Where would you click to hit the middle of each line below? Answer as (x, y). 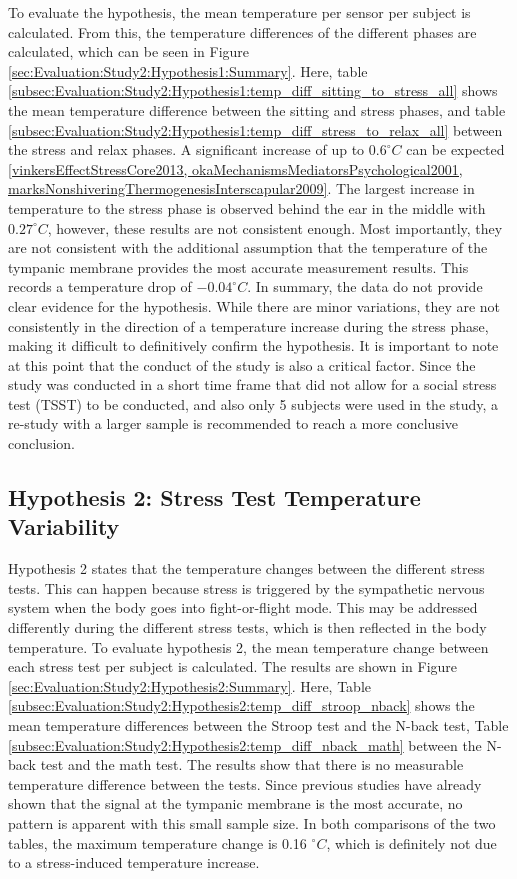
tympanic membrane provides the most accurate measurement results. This (238, 266)
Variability (64, 526)
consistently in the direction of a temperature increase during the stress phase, (248, 325)
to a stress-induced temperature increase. (134, 862)
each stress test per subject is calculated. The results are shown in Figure (233, 666)
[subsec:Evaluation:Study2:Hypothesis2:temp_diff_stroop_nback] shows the (241, 705)
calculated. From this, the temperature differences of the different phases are (242, 31)
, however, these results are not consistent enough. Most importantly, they (275, 227)
